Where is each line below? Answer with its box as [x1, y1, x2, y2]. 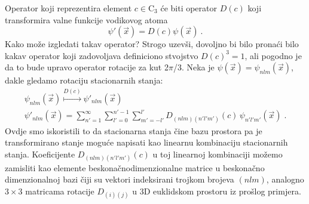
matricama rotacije [25, 185, 94, 197]
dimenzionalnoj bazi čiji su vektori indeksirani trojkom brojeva [5, 173, 234, 186]
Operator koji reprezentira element [5, 2, 132, 14]
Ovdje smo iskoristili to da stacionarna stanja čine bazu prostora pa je [5, 124, 262, 137]
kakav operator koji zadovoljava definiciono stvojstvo [5, 49, 198, 61]
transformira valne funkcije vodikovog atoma [5, 13, 168, 26]
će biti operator [160, 2, 218, 14]
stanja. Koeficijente [5, 147, 75, 160]
